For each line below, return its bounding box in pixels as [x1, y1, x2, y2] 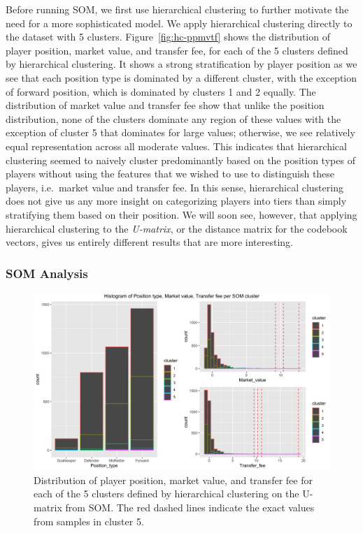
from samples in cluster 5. [34, 513, 144, 528]
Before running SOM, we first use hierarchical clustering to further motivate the [6, 2, 349, 16]
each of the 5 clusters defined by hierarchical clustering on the [34, 486, 299, 501]
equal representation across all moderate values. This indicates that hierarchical [6, 138, 347, 153]
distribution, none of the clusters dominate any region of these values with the [6, 111, 341, 126]
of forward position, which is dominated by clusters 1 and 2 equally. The [6, 84, 316, 98]
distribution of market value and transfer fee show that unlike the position [6, 98, 325, 112]
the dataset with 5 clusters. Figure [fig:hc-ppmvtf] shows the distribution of [6, 29, 330, 44]
